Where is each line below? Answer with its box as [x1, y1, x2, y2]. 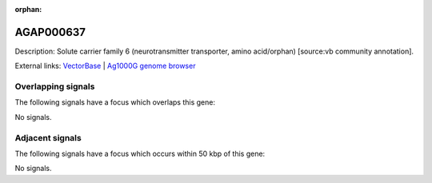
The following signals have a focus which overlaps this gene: [14, 97, 216, 107]
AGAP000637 [14, 25, 86, 39]
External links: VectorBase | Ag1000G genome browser [14, 61, 196, 71]
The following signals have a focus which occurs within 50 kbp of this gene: [14, 149, 266, 158]
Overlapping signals [14, 81, 95, 92]
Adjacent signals [14, 132, 82, 143]
